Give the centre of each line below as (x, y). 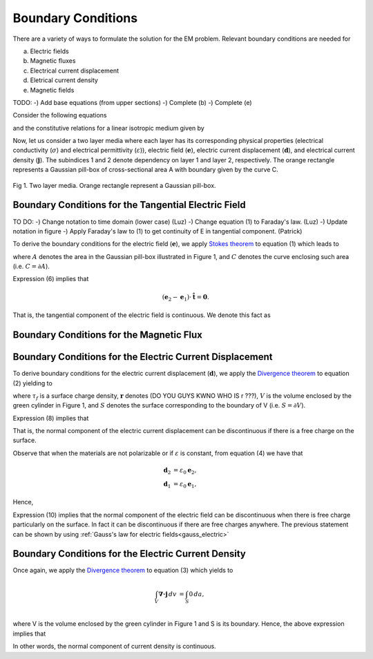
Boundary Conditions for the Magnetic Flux (108, 335)
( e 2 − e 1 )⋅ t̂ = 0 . (186, 298)
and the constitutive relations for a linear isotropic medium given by (109, 128)
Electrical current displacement (75, 70)
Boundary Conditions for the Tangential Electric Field (129, 205)
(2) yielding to (33, 383)
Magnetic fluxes (53, 61)
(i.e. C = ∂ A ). (31, 267)
